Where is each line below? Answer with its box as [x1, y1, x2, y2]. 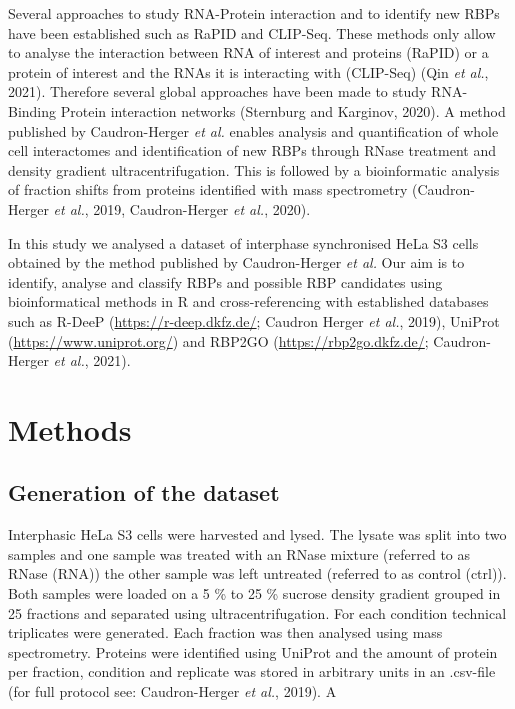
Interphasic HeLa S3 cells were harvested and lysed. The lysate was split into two [8, 524, 507, 545]
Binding [8, 100, 57, 121]
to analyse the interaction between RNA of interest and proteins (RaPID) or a [8, 42, 489, 63]
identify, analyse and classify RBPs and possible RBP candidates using [8, 271, 443, 292]
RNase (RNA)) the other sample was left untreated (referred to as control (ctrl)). [8, 563, 507, 584]
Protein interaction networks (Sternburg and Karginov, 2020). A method [60, 100, 506, 121]
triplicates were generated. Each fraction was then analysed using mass [8, 622, 443, 643]
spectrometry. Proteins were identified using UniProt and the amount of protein [8, 641, 498, 662]
